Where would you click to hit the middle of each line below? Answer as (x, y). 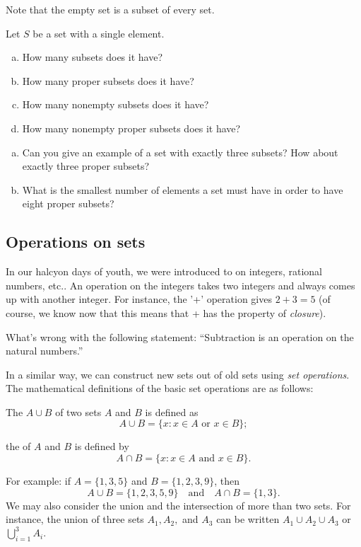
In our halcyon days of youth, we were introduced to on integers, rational (164, 271)
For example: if (39, 481)
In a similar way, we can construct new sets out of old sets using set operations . (178, 374)
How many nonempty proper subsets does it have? (131, 128)
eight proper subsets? (68, 203)
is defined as (172, 411)
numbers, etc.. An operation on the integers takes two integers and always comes (180, 285)
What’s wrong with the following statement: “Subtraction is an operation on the (180, 336)
